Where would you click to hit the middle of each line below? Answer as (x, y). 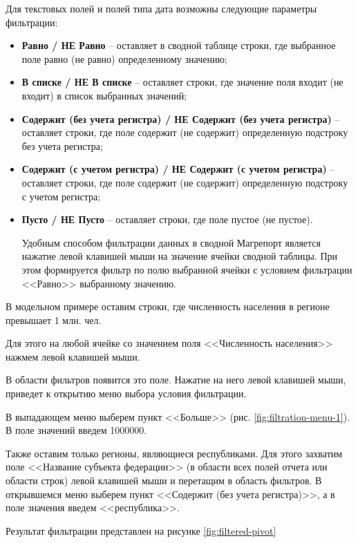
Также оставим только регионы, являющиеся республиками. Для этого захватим (174, 453)
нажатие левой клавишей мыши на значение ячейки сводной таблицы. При (180, 256)
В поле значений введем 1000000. (76, 430)
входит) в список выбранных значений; (104, 95)
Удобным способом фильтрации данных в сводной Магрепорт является (171, 242)
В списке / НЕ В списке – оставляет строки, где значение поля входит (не (182, 82)
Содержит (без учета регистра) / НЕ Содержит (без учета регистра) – (181, 118)
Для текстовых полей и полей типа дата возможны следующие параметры (161, 8)
